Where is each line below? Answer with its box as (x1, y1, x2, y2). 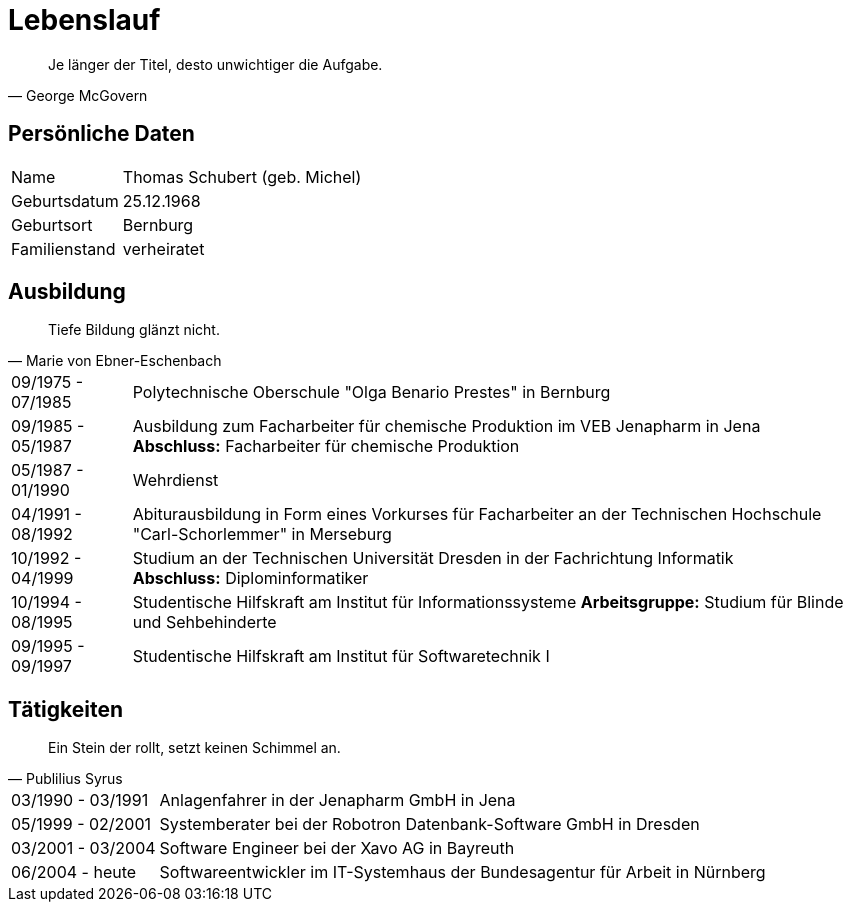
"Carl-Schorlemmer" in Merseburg (132, 524, 392, 545)
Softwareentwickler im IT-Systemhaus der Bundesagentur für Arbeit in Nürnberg (159, 862, 766, 883)
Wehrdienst (132, 470, 219, 491)
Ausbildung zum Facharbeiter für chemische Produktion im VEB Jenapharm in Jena (132, 416, 761, 437)
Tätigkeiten (8, 696, 124, 722)
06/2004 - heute (11, 862, 137, 883)
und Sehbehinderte (132, 612, 277, 633)
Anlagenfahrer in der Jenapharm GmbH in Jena (159, 790, 516, 811)
